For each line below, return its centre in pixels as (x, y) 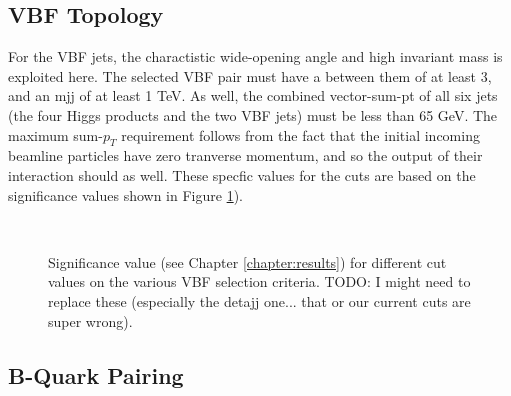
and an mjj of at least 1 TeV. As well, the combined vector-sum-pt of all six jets (253, 95)
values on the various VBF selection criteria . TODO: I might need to (259, 281)
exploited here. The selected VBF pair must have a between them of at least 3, (250, 75)
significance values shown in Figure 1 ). (125, 194)
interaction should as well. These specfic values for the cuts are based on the (242, 174)
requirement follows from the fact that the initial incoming (300, 134)
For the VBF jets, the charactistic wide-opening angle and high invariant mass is (255, 56)
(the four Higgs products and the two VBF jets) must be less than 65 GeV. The (253, 114)
